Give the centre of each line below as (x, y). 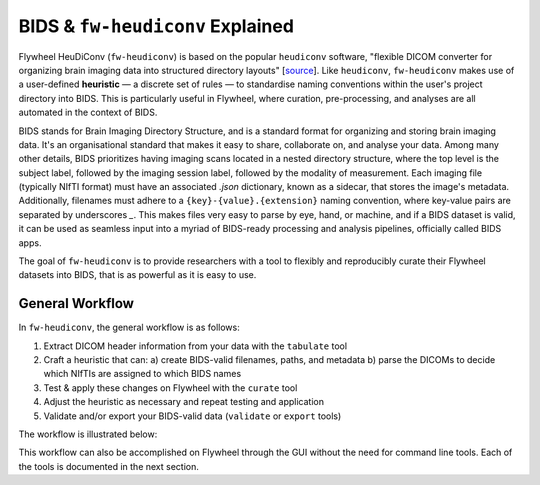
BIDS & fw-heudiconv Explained (156, 26)
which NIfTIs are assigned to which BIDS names (142, 374)
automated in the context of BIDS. (88, 112)
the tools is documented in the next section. (109, 466)
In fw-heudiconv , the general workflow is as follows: (129, 327)
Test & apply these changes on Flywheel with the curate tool (170, 387)
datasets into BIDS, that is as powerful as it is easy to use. (137, 275)
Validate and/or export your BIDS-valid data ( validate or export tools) (192, 416)
